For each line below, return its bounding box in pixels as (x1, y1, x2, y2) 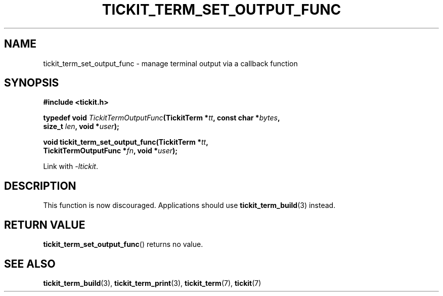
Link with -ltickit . (43, 162, 99, 171)
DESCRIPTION (4, 179, 76, 192)
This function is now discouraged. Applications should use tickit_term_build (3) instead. (43, 201, 336, 210)
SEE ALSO (4, 257, 56, 270)
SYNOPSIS (4, 76, 59, 90)
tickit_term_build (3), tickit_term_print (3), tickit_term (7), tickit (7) (43, 278, 261, 287)
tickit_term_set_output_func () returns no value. (43, 240, 203, 249)
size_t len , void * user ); (43, 122, 119, 131)
